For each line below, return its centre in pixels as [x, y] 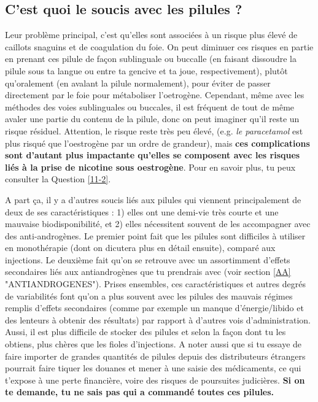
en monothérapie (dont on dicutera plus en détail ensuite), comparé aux [140, 248]
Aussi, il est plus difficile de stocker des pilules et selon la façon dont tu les [145, 332]
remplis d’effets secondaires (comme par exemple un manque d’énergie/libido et [154, 308]
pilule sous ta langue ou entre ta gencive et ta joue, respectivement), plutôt [146, 70]
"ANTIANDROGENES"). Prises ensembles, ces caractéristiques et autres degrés [155, 284]
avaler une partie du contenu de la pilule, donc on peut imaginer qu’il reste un [152, 119]
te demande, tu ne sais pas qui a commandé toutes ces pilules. [140, 392]
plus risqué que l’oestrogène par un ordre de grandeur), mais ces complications [157, 143]
